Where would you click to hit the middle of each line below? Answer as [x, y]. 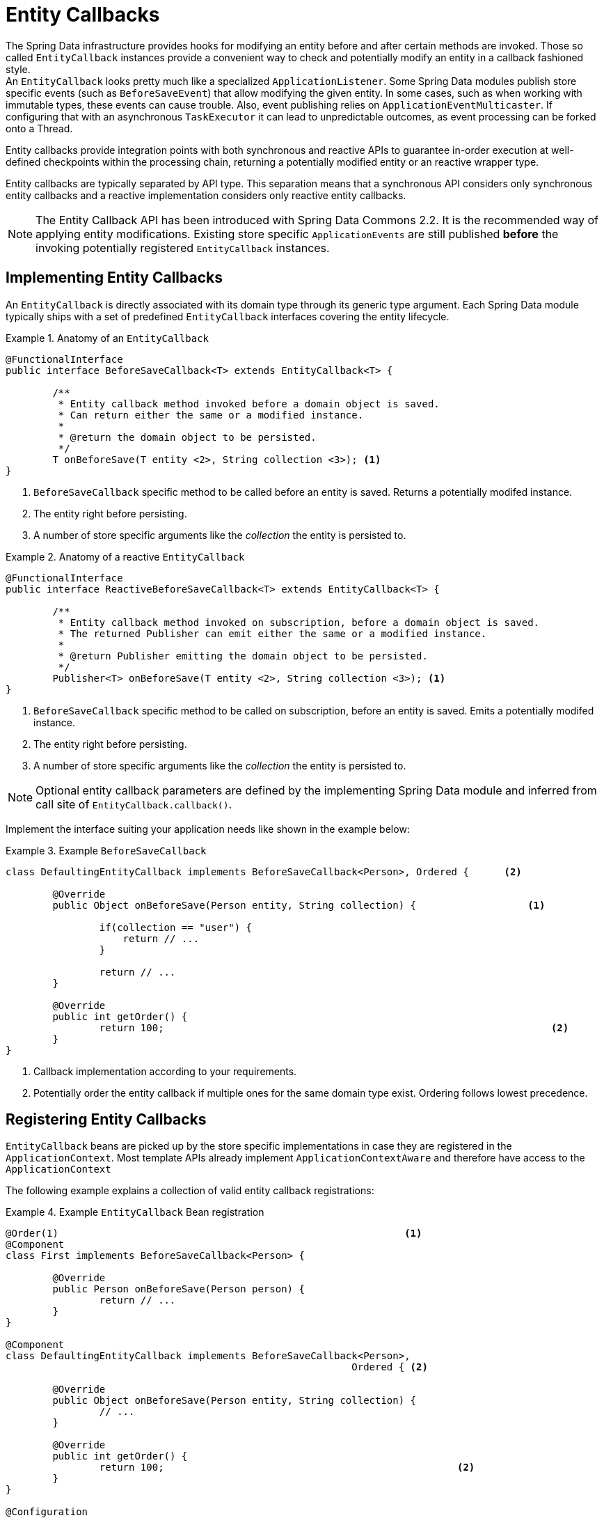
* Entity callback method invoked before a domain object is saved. [249, 404]
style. [18, 69]
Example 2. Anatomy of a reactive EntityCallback [125, 556]
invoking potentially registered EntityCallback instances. [183, 248]
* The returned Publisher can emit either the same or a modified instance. [272, 633]
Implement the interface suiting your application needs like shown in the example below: [208, 829]
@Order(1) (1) [214, 1234]
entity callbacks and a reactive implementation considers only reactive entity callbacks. [206, 195]
